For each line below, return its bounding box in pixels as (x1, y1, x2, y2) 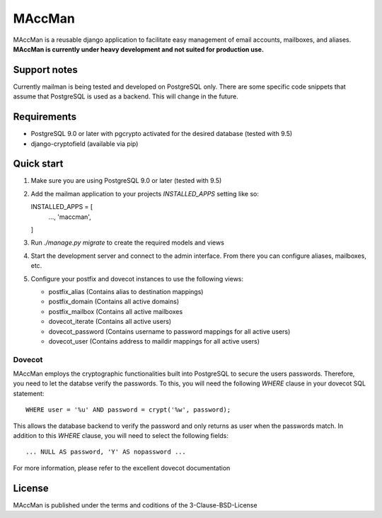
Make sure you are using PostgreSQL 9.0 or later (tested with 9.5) (30, 176, 222, 185)
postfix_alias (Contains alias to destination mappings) (48, 287, 204, 295)
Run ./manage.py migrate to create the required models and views (30, 238, 224, 247)
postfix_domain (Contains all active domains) (48, 298, 180, 306)
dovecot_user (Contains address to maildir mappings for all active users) (48, 337, 260, 345)
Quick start (13, 158, 64, 170)
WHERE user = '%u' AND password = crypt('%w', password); (25, 406, 231, 414)
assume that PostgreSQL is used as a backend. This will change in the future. (13, 92, 238, 101)
